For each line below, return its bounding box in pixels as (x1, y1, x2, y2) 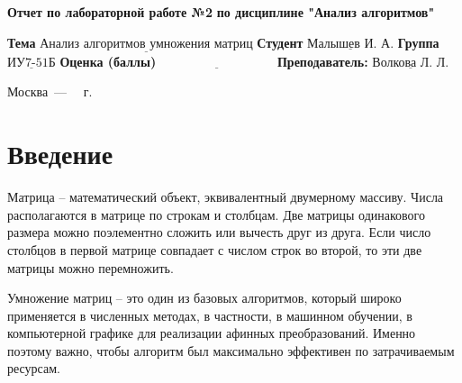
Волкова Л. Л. (372, 56, 449, 69)
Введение (7, 135, 113, 172)
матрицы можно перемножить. (7, 258, 174, 277)
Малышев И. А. (307, 37, 394, 50)
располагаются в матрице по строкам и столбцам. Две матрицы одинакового (7, 205, 425, 223)
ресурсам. (7, 359, 60, 378)
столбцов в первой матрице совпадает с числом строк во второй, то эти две (7, 240, 422, 259)
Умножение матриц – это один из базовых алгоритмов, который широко (7, 288, 402, 307)
